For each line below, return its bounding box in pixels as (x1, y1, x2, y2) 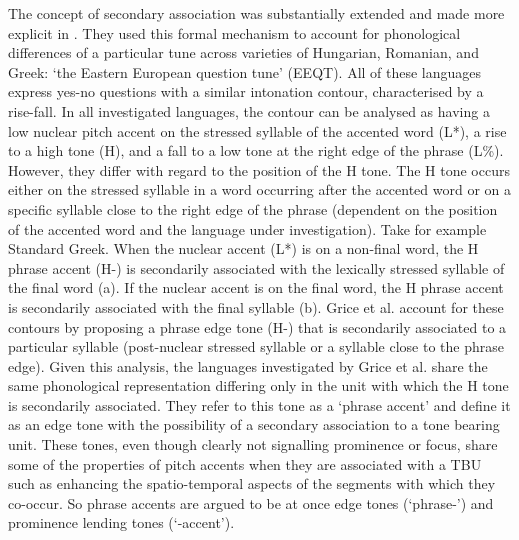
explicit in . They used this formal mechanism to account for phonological (8, 22, 461, 43)
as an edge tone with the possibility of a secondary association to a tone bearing (8, 414, 500, 435)
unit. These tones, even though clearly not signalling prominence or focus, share (8, 434, 498, 455)
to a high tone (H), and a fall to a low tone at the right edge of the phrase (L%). (8, 140, 504, 161)
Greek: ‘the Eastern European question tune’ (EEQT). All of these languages (8, 61, 482, 82)
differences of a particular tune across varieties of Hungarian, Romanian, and (8, 42, 479, 63)
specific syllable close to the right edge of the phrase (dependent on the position (8, 198, 498, 219)
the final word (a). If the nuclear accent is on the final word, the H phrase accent (8, 277, 504, 298)
